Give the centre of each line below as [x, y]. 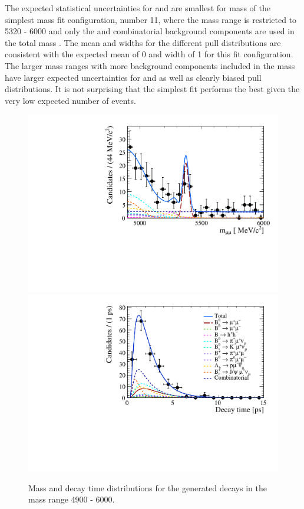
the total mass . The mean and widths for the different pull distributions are [143, 42]
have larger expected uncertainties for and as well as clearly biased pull [133, 77]
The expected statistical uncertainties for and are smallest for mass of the [138, 8]
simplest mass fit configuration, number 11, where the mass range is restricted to [151, 19]
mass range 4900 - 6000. [72, 499]
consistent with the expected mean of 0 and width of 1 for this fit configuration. [149, 54]
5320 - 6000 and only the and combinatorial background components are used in [150, 31]
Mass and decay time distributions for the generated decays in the [148, 487]
